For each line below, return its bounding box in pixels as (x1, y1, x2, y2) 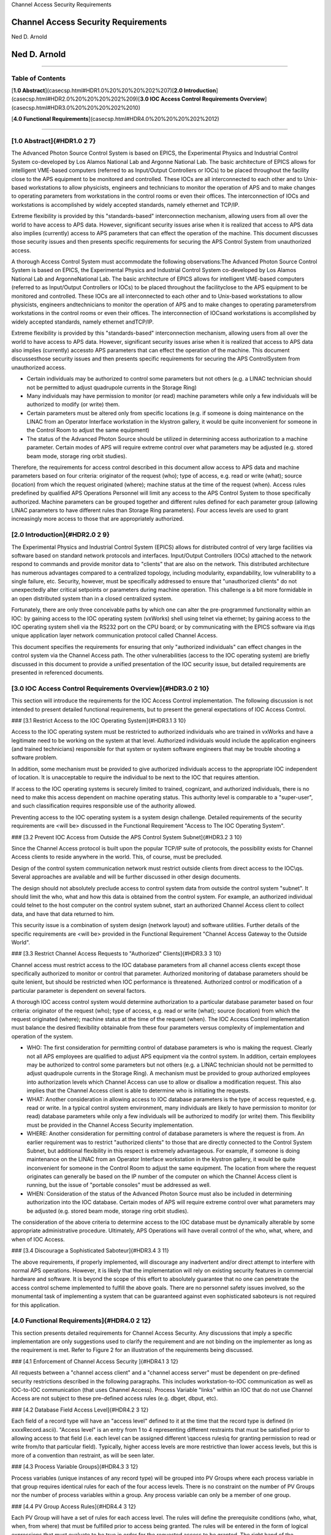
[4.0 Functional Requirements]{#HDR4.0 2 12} (11, 1316, 151, 1325)
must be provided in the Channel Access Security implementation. (26, 1121, 194, 1129)
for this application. (11, 1301, 61, 1308)
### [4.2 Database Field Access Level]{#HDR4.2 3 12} (11, 1406, 149, 1413)
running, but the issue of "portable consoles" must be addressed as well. (26, 1181, 211, 1189)
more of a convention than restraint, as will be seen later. (11, 1451, 155, 1459)
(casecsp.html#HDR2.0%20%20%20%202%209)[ (11, 95, 140, 103)
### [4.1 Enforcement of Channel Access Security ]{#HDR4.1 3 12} (11, 1358, 179, 1365)
